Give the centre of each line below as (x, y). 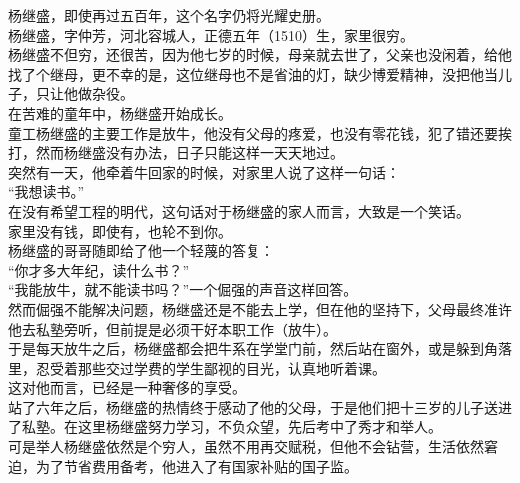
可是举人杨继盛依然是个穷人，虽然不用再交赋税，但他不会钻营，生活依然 (246, 446)
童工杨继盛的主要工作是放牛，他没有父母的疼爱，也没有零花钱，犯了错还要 (253, 132)
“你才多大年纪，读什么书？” (99, 269)
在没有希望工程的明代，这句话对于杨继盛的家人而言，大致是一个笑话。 (239, 210)
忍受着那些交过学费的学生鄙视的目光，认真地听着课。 (210, 367)
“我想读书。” (46, 191)
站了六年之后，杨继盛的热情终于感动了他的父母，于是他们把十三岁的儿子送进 (260, 406)
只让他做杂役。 (84, 93)
